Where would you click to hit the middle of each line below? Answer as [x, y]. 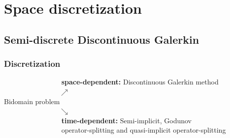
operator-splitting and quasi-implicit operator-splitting [144, 130]
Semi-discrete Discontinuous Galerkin [102, 39]
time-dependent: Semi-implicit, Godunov [126, 120]
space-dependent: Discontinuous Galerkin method [140, 82]
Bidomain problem [32, 101]
